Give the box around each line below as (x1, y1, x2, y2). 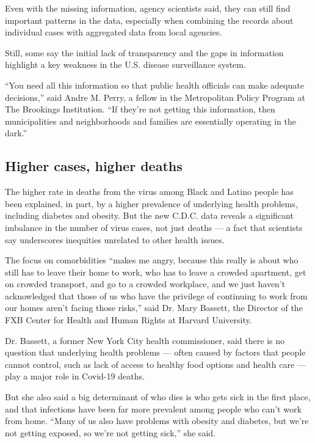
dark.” (5, 126, 27, 139)
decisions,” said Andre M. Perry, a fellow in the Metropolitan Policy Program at (5, 90, 305, 103)
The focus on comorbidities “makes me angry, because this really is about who (5, 254, 299, 266)
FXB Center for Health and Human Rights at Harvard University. (5, 313, 252, 326)
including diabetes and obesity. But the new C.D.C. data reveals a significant (5, 209, 294, 222)
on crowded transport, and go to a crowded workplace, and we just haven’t (5, 277, 286, 290)
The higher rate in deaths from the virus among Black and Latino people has (5, 185, 294, 198)
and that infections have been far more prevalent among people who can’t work (5, 402, 302, 415)
